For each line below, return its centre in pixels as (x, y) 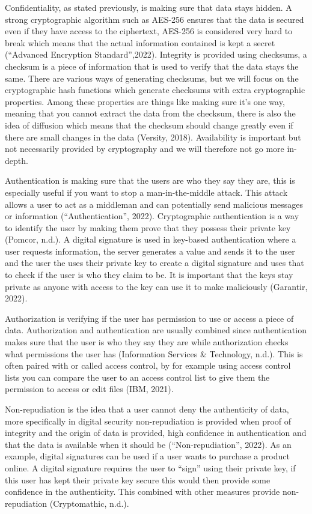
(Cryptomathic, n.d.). (89, 503)
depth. (17, 160)
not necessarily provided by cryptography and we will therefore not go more (145, 149)
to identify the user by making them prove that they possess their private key (148, 227)
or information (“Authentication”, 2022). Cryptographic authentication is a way (152, 216)
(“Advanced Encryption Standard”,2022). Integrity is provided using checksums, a (156, 54)
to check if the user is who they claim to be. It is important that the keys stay (149, 275)
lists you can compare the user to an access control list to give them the (137, 377)
